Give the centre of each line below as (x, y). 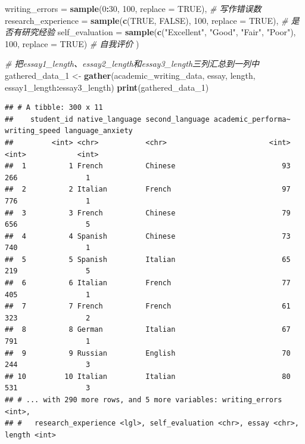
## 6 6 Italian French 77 (148, 283)
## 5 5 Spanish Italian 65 (148, 259)
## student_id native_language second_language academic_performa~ (148, 119)
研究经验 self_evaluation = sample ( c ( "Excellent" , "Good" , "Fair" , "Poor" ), (158, 32)
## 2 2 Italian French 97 (148, 189)
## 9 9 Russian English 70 (148, 353)
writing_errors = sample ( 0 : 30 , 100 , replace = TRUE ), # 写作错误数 (133, 8)
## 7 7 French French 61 (148, 306)
